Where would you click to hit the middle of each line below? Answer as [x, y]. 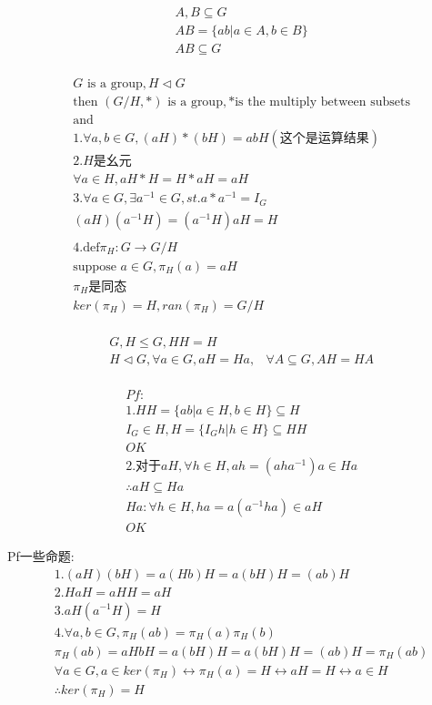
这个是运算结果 [324, 139]
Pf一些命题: [41, 555]
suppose [95, 266]
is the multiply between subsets [322, 102]
